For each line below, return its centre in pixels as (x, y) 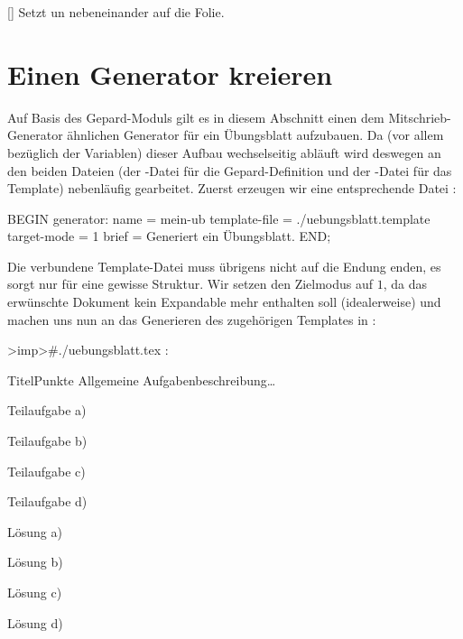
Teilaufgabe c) (46, 471)
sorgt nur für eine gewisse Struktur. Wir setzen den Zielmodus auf (190, 284)
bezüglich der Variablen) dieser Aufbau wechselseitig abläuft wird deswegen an (224, 152)
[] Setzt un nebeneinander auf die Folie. (116, 12)
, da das (405, 284)
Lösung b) (35, 562)
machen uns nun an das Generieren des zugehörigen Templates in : (192, 319)
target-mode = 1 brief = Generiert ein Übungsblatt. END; (169, 236)
